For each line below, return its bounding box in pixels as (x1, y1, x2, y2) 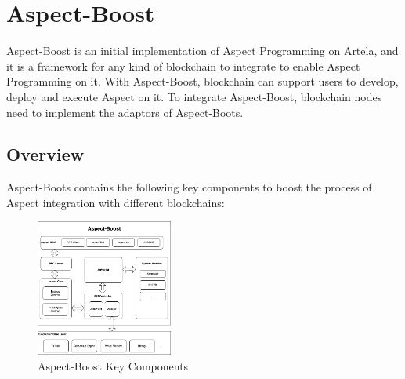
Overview (6, 142, 85, 166)
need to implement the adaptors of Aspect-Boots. (6, 104, 244, 120)
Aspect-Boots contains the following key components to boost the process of (6, 179, 372, 195)
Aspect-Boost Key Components (38, 357, 189, 374)
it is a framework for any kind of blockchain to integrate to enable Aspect (6, 57, 360, 74)
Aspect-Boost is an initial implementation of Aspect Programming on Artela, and (6, 42, 399, 59)
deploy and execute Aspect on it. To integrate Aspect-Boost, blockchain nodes (6, 88, 382, 104)
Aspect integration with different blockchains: (6, 194, 225, 210)
